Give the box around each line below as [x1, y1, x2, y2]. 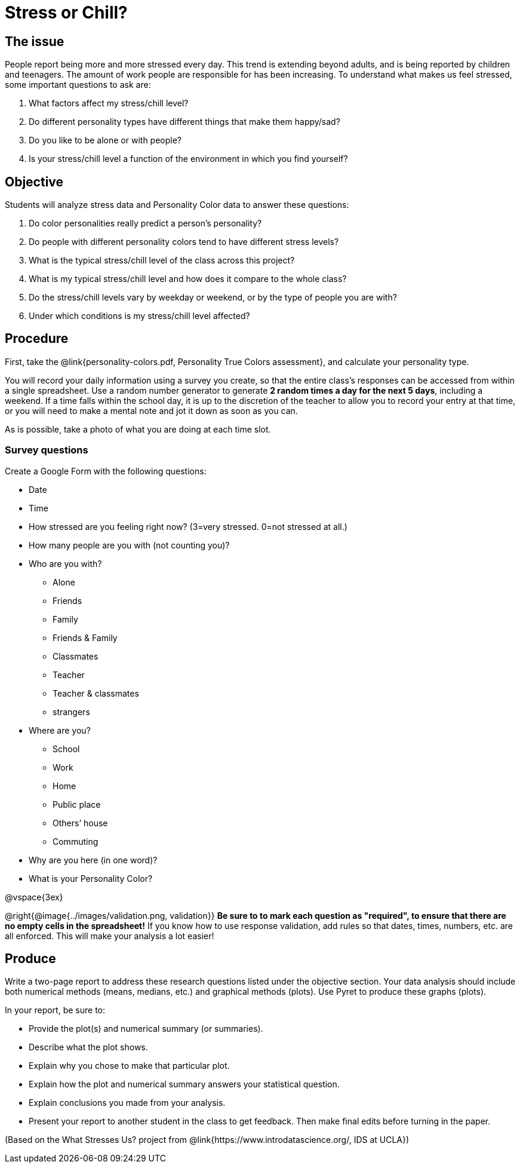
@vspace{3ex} [5, 891, 63, 902]
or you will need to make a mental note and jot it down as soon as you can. [5, 405, 298, 416]
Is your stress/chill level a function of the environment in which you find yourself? [29, 154, 348, 164]
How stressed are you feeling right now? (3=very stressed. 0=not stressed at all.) [29, 521, 347, 532]
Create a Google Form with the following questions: [5, 465, 207, 476]
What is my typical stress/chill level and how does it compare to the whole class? [29, 274, 347, 284]
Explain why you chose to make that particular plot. [29, 1060, 230, 1071]
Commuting [53, 836, 99, 847]
